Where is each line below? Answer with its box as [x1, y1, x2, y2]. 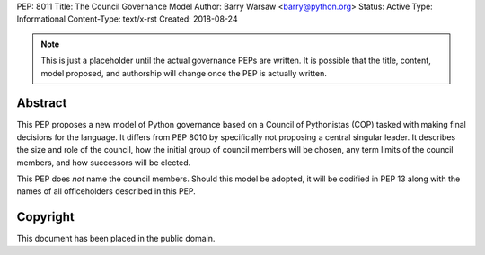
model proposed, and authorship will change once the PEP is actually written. [40, 67, 327, 78]
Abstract [16, 95, 67, 111]
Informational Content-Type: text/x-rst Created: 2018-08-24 [16, 13, 238, 24]
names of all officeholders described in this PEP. [16, 186, 197, 197]
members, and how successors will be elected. [16, 157, 191, 168]
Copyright [16, 209, 75, 224]
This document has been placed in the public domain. [16, 233, 216, 244]
